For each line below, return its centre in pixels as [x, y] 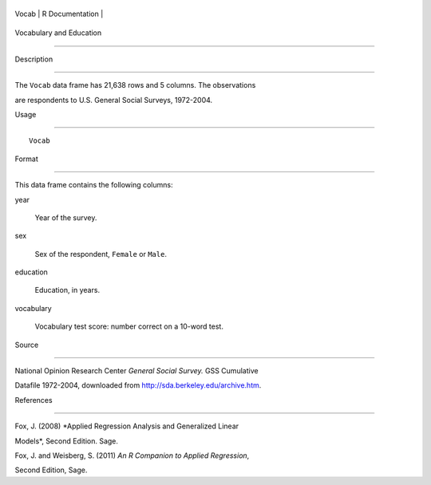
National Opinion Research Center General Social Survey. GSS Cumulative [136, 371]
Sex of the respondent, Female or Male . [101, 254]
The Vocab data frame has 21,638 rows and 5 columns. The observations [135, 85]
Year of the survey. [66, 217]
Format [27, 159]
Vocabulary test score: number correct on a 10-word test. [129, 326]
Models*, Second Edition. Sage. [67, 441]
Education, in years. [67, 290]
